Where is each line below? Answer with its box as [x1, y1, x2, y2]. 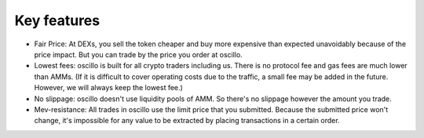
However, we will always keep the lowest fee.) [34, 83, 184, 93]
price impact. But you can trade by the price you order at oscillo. [34, 49, 243, 59]
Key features [14, 12, 101, 29]
